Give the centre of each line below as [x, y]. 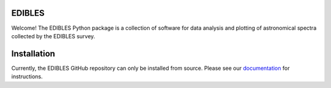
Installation [33, 54]
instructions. [27, 76]
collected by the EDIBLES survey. [53, 36]
